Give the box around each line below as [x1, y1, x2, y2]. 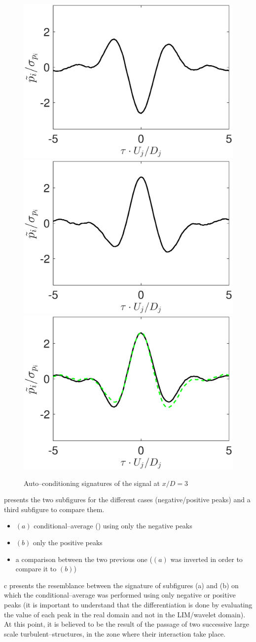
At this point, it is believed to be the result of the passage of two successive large [4, 619, 249, 629]
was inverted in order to [170, 554, 243, 564]
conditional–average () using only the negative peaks [34, 521, 192, 531]
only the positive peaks [33, 537, 103, 548]
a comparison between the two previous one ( [15, 554, 152, 564]
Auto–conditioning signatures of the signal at [24, 478, 160, 488]
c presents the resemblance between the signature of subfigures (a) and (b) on [4, 580, 239, 590]
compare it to [15, 563, 57, 574]
